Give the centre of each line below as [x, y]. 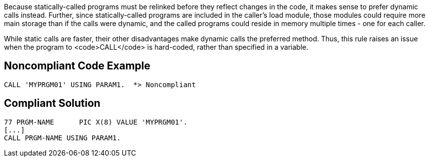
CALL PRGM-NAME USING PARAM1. [63, 138]
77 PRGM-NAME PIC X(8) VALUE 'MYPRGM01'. [96, 122]
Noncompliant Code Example [77, 66]
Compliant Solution [52, 103]
